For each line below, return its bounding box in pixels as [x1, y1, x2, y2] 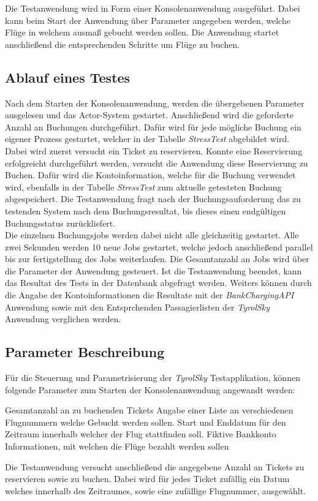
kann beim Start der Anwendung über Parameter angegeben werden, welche [5, 13, 290, 26]
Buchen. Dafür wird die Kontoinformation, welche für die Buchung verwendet [5, 168, 296, 181]
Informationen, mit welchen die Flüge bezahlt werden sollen [5, 440, 229, 453]
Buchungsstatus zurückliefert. [5, 216, 116, 229]
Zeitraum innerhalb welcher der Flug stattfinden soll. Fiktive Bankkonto [5, 428, 276, 440]
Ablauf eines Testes [5, 67, 131, 86]
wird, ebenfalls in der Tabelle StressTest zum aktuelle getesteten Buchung [5, 180, 282, 193]
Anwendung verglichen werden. [5, 312, 121, 325]
